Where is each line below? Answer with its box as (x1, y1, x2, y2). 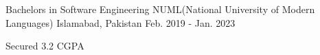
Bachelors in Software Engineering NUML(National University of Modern (5, 2, 315, 16)
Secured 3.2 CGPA (5, 38, 84, 53)
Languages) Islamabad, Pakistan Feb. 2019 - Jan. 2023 (5, 15, 236, 30)
